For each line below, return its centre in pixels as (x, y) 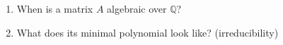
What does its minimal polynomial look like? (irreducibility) (148, 32)
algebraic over (137, 8)
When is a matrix (55, 8)
